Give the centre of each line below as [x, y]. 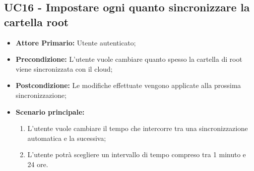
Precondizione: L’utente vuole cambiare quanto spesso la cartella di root [129, 59]
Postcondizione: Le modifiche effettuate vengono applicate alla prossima [128, 85]
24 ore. [38, 164]
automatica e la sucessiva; [67, 138]
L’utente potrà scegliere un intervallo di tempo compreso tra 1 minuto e [137, 154]
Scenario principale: [50, 111]
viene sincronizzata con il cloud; [64, 68]
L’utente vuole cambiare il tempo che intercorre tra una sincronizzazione [138, 128]
